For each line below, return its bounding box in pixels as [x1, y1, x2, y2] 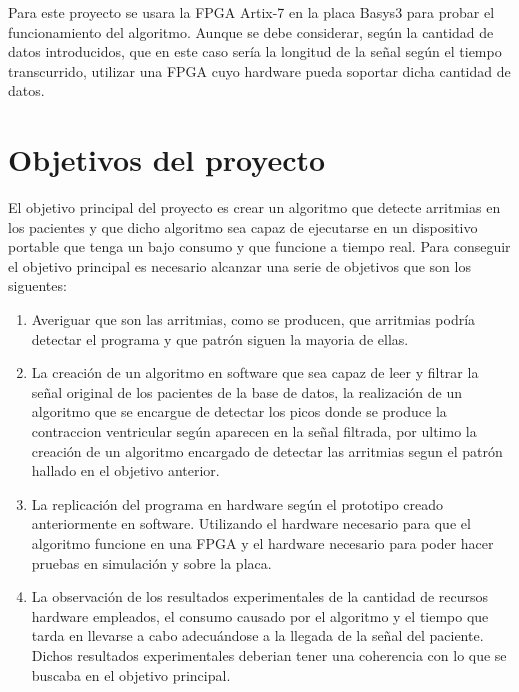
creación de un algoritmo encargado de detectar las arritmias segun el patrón [31, 440, 503, 461]
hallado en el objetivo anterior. [31, 460, 220, 481]
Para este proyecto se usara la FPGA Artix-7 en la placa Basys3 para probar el [8, 2, 495, 22]
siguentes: [8, 275, 67, 296]
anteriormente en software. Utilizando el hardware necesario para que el [31, 513, 471, 534]
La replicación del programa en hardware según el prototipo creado [31, 493, 444, 514]
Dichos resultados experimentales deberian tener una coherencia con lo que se [31, 644, 507, 665]
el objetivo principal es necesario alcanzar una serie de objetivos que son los [8, 255, 471, 276]
